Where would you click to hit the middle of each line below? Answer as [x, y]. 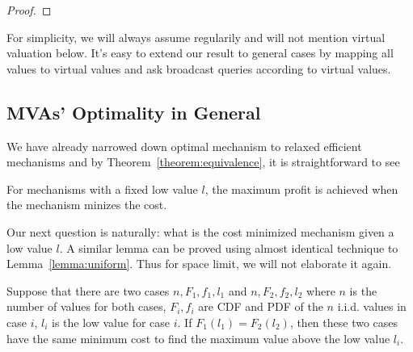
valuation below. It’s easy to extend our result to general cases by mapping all [200, 53]
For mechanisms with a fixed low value [102, 189]
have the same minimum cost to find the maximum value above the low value [198, 338]
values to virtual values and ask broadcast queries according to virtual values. [199, 68]
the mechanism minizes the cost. [87, 205]
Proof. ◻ [29, 10]
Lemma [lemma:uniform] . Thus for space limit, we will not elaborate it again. [199, 264]
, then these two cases [344, 322]
